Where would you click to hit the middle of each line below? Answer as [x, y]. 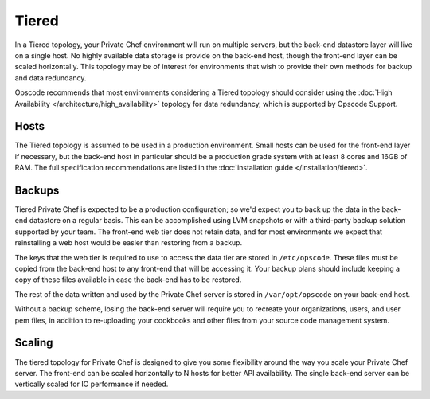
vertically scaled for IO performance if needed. [92, 384]
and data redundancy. [51, 78]
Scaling [34, 343]
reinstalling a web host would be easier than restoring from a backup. [129, 243]
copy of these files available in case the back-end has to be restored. [128, 280]
